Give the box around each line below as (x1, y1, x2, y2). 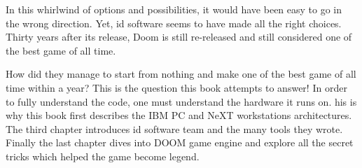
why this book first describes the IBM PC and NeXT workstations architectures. (6, 108, 352, 122)
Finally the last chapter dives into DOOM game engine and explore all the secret (6, 135, 354, 150)
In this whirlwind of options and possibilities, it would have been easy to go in (6, 2, 342, 16)
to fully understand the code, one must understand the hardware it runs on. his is (6, 94, 357, 108)
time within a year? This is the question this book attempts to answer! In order (6, 80, 347, 94)
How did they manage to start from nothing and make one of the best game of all (6, 66, 356, 81)
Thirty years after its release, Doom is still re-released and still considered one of (6, 29, 352, 44)
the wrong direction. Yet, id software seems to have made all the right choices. (6, 15, 342, 30)
